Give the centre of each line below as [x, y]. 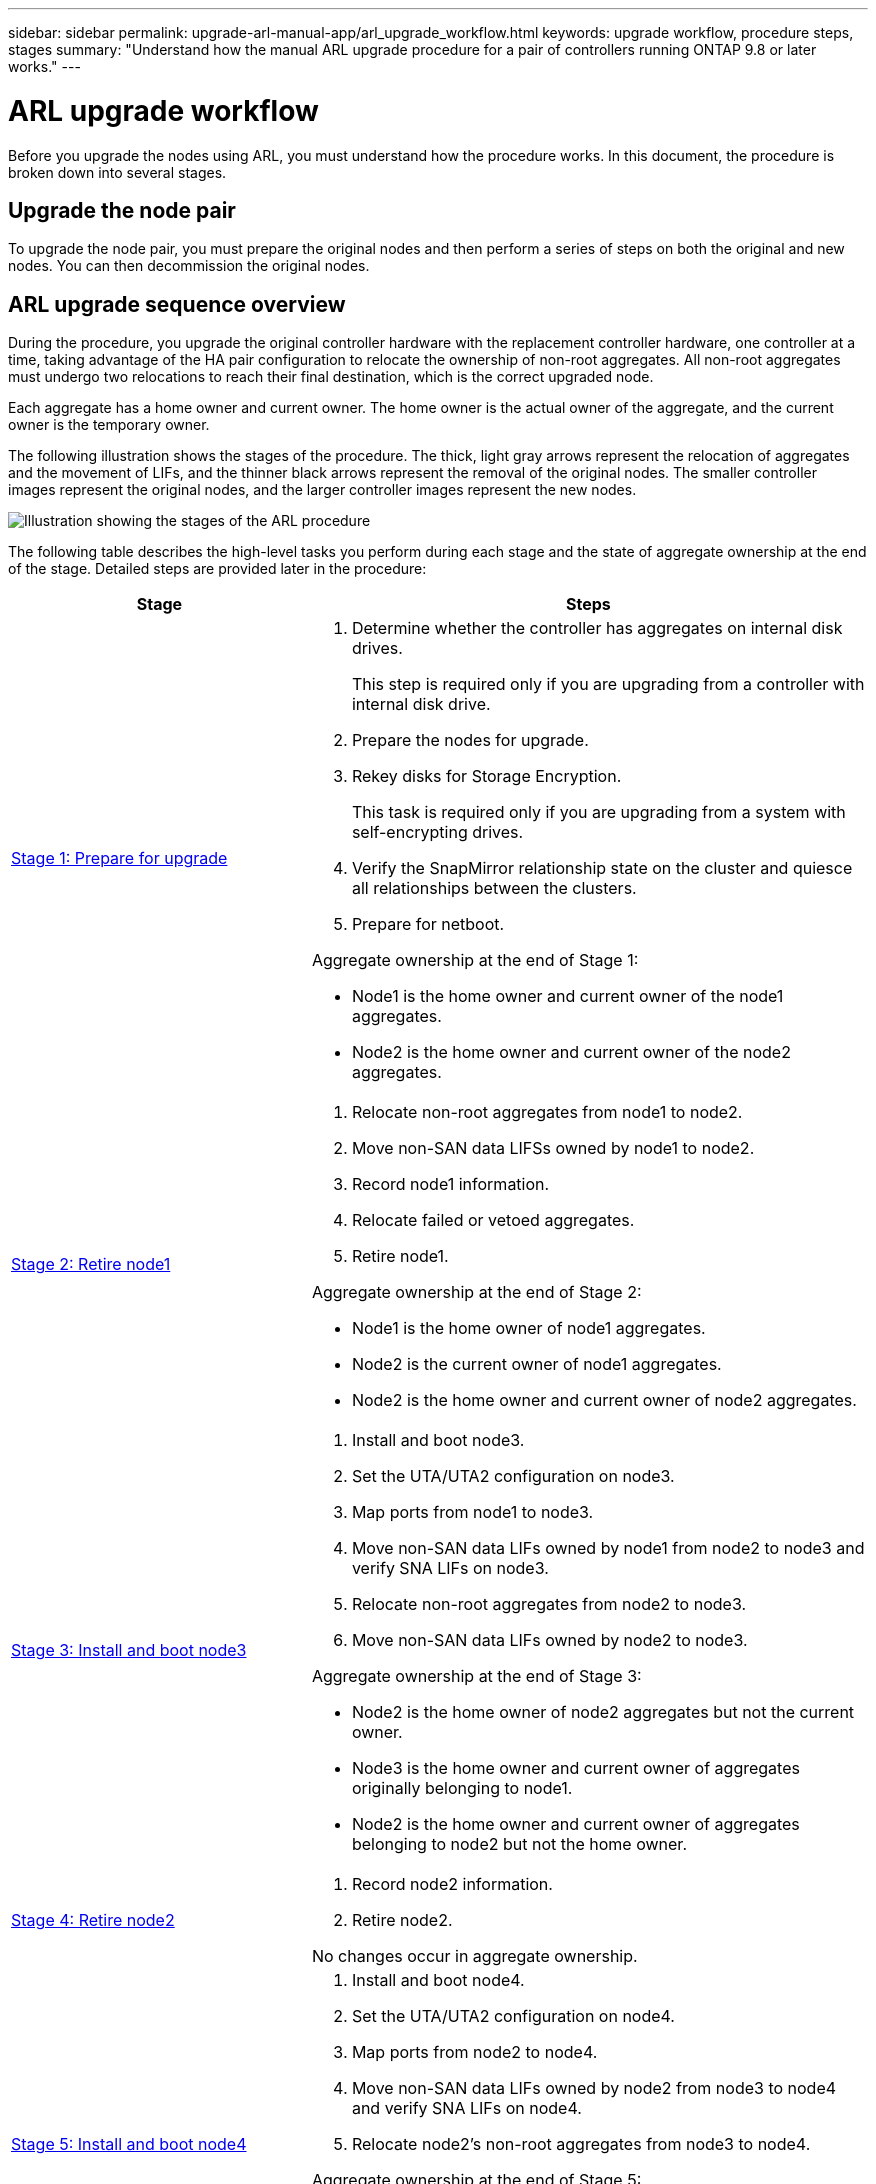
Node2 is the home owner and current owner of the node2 [571, 1052]
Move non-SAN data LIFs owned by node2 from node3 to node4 [594, 2088]
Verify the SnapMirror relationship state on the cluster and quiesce [602, 868]
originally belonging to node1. [462, 1788]
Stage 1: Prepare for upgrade [119, 858]
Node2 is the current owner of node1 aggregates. [536, 1364]
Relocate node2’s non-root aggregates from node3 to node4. [581, 2144]
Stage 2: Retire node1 [91, 1264]
